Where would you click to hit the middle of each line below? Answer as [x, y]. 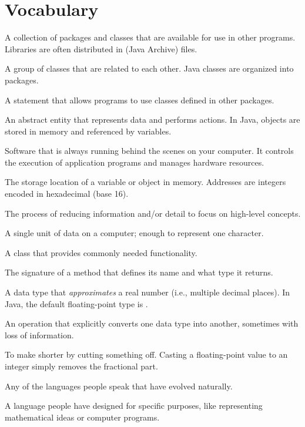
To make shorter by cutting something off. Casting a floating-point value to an [146, 354]
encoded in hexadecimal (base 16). [67, 194]
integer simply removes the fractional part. [81, 366]
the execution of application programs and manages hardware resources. [135, 162]
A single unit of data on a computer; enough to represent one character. [134, 233]
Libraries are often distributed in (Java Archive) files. [101, 48]
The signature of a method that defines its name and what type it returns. [139, 272]
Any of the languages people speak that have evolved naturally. [119, 386]
